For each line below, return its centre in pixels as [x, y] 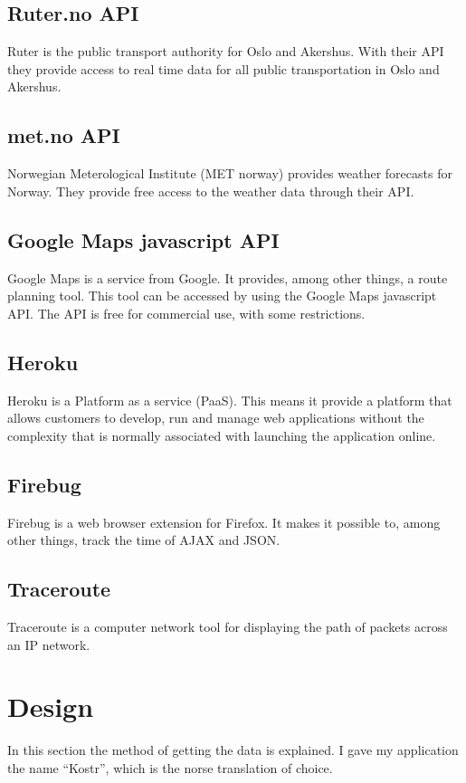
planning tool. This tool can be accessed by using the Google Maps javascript [222, 296]
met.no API [64, 135]
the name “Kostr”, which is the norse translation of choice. [170, 767]
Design [51, 707]
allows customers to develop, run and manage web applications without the [216, 418]
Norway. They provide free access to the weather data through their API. [211, 191]
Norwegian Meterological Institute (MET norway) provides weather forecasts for [230, 173]
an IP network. [49, 644]
